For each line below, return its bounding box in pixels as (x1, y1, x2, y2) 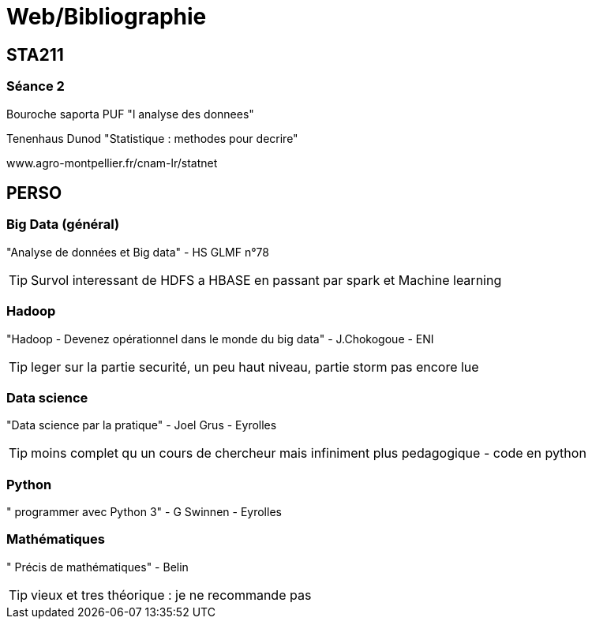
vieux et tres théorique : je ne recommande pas (31, 586, 312, 603)
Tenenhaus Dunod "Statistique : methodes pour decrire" (6, 131, 298, 145)
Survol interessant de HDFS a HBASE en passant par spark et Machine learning (31, 271, 502, 288)
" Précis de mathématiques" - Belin (6, 560, 189, 574)
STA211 (6, 44, 64, 65)
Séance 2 (6, 78, 65, 95)
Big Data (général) (6, 216, 120, 233)
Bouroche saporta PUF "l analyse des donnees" (6, 107, 254, 121)
